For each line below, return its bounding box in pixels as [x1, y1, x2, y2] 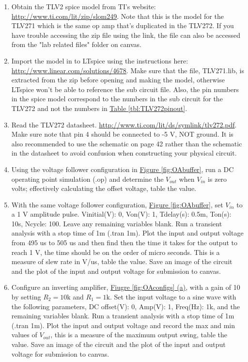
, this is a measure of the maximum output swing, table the [50, 330, 228, 340]
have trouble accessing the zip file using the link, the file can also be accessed [11, 30, 240, 40]
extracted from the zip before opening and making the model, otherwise [11, 75, 225, 85]
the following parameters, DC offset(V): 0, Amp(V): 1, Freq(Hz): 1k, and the [11, 301, 240, 311]
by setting [11, 292, 41, 302]
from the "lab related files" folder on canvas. [11, 39, 141, 49]
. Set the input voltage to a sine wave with [109, 292, 236, 302]
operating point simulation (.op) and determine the [11, 173, 164, 184]
